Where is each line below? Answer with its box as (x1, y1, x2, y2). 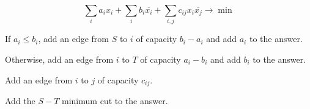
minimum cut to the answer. (62, 94, 168, 107)
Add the (5, 94, 35, 107)
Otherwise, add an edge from (5, 52, 114, 65)
